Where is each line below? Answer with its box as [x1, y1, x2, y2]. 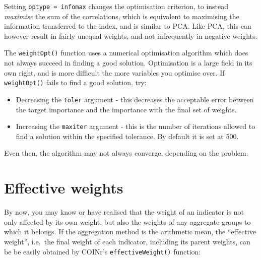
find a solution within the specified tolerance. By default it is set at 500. [16, 131, 239, 141]
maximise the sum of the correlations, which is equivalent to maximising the [4, 11, 239, 21]
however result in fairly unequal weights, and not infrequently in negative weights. [4, 30, 257, 41]
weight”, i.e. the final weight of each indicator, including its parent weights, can [4, 236, 250, 246]
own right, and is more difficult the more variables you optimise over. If [4, 67, 225, 78]
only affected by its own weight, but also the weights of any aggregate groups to [4, 216, 251, 227]
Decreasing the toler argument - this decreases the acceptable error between [16, 94, 254, 104]
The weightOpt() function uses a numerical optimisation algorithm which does [4, 47, 248, 58]
